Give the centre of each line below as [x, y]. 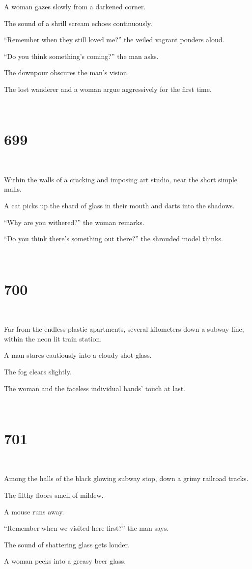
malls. [13, 189]
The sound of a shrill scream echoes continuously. [78, 23]
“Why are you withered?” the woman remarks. [74, 222]
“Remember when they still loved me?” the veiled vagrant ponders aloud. [114, 40]
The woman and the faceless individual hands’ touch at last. [95, 388]
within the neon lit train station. [53, 338]
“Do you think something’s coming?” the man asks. [81, 56]
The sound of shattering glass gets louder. [67, 544]
